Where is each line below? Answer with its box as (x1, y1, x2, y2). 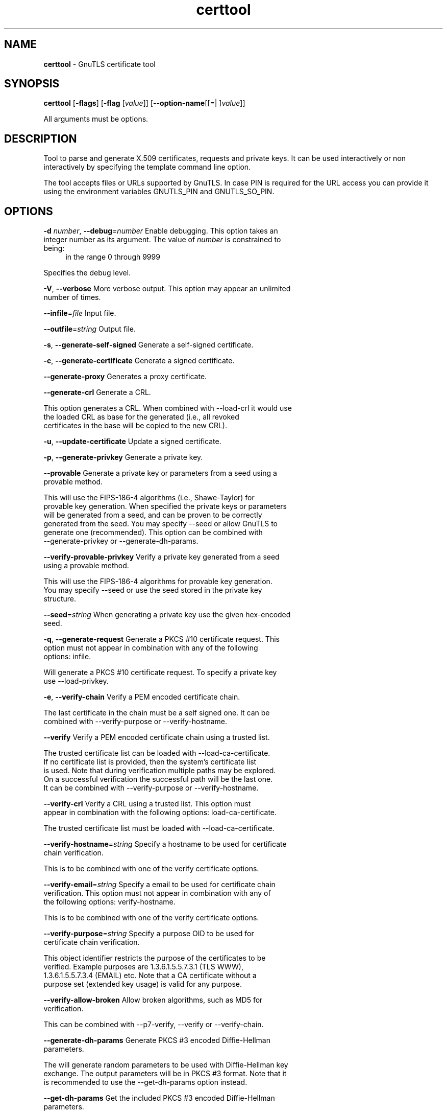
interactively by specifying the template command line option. (43, 163, 251, 172)
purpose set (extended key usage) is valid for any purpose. (43, 980, 242, 989)
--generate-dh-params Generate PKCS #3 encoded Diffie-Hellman (43, 1036, 270, 1045)
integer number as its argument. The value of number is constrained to (43, 235, 281, 244)
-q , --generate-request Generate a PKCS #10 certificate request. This (43, 635, 280, 644)
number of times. (43, 293, 101, 302)
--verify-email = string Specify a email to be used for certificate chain (43, 880, 276, 889)
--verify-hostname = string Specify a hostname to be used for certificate (43, 840, 287, 849)
